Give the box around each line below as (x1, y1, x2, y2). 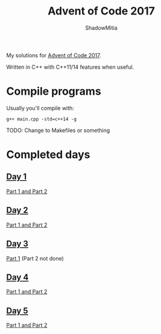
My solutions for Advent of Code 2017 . (6, 51, 101, 58)
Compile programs (6, 84, 101, 98)
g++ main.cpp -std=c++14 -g (6, 116, 77, 122)
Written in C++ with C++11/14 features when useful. (6, 63, 134, 71)
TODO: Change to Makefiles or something (6, 127, 110, 134)
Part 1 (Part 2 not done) (6, 254, 65, 262)
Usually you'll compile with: (6, 104, 74, 112)
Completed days (6, 148, 90, 162)
